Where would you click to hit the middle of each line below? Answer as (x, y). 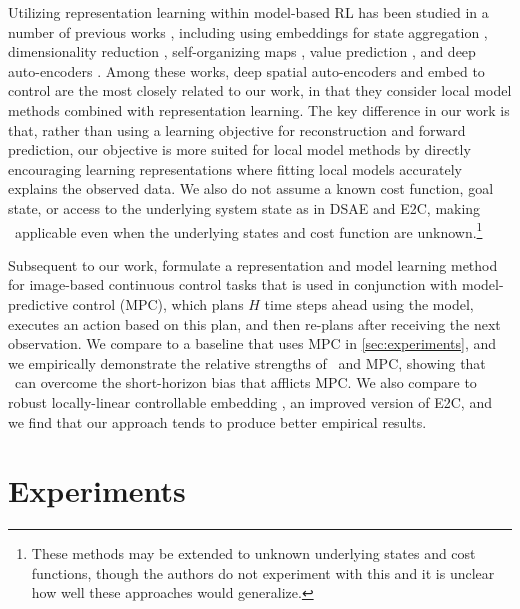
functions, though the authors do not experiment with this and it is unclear (263, 572)
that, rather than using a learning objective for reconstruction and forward (237, 129)
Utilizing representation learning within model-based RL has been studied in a (248, 12)
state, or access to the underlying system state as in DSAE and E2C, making (244, 207)
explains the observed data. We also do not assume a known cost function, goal (251, 188)
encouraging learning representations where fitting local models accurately (235, 168)
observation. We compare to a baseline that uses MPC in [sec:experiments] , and (252, 343)
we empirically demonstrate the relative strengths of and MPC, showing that (247, 362)
